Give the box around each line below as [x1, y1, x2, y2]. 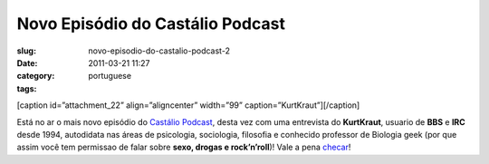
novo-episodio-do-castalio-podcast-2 [88, 45, 231, 56]
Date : [16, 57, 38, 68]
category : [16, 71, 55, 82]
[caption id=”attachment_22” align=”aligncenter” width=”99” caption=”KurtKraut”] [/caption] [16, 100, 360, 111]
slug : [16, 45, 36, 56]
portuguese [88, 71, 131, 82]
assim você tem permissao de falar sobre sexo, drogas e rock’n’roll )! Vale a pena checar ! [16, 141, 351, 153]
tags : [16, 82, 37, 94]
